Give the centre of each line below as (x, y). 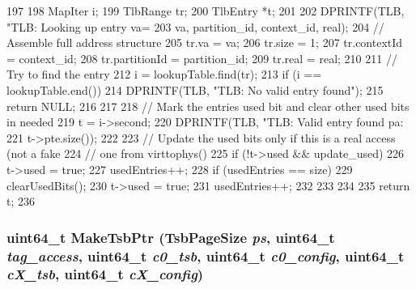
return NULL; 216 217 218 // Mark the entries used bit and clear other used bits (208, 106)
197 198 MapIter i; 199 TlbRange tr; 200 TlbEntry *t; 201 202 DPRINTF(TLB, (206, 11)
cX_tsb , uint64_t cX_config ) (105, 274)
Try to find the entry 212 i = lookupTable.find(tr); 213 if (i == (164, 74)
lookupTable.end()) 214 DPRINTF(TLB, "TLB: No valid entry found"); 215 (195, 89)
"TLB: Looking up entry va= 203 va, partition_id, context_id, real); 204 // (195, 26)
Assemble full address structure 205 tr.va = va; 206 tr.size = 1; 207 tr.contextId (205, 42)
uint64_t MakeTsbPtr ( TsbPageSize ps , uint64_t (171, 237)
